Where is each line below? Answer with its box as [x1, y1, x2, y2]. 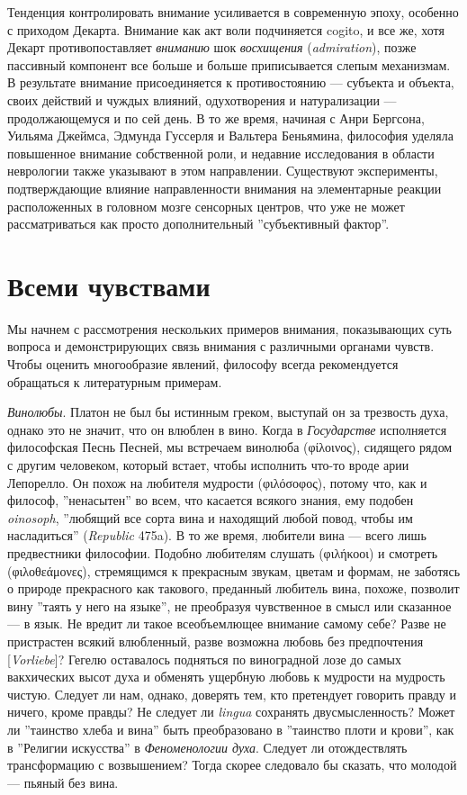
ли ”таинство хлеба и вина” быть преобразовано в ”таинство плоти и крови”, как [7, 719, 454, 738]
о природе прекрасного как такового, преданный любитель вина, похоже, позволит [7, 579, 460, 598]
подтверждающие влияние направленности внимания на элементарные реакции [7, 178, 442, 197]
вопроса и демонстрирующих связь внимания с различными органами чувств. [7, 337, 435, 356]
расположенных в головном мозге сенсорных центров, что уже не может [7, 196, 405, 215]
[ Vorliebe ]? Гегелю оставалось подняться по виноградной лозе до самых [7, 649, 401, 668]
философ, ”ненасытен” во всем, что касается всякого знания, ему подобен [7, 491, 414, 510]
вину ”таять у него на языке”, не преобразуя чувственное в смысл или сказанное [7, 596, 452, 615]
